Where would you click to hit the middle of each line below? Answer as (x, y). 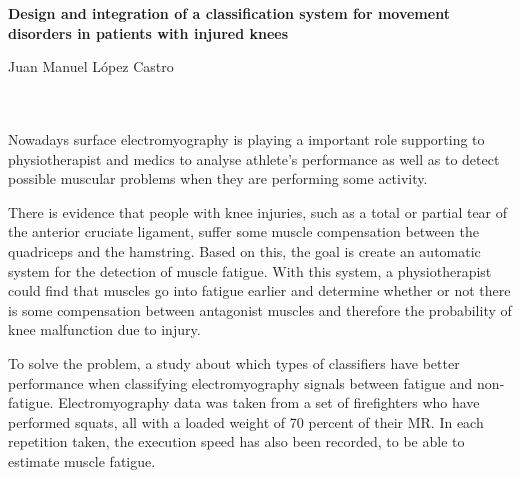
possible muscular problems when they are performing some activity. (218, 178)
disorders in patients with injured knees (148, 32)
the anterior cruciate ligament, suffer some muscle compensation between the (243, 231)
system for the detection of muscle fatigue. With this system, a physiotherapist (250, 270)
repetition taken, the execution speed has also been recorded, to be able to (236, 441)
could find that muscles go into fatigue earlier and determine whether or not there (259, 290)
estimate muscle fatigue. (82, 460)
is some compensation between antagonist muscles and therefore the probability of (260, 309)
